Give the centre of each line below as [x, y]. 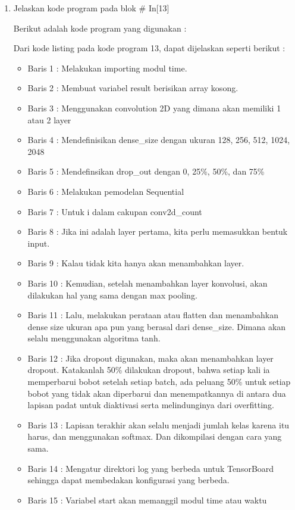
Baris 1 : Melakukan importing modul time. [107, 68]
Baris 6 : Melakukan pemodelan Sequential [106, 191]
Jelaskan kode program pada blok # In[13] [91, 8]
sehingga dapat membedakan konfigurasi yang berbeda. [128, 480]
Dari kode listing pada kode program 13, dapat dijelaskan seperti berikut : [149, 48]
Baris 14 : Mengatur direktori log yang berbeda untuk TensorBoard [151, 468]
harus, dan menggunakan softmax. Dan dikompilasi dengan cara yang [155, 436]
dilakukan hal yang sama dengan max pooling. [112, 295]
